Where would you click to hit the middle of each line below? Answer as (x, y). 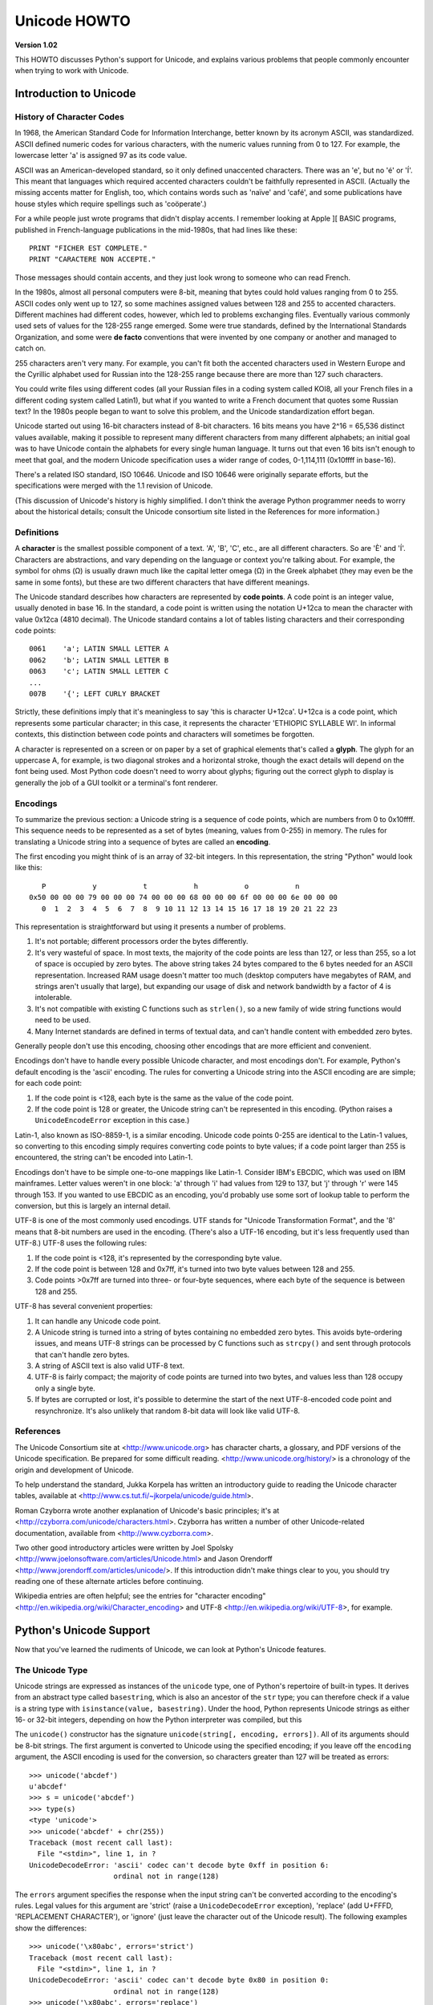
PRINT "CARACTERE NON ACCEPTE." (93, 259)
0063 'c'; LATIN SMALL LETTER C (99, 671)
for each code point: (49, 1084)
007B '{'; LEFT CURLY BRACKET (95, 694)
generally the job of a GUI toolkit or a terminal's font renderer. (116, 783)
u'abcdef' (48, 1787)
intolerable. (53, 998)
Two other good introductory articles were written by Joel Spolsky (124, 1547)
